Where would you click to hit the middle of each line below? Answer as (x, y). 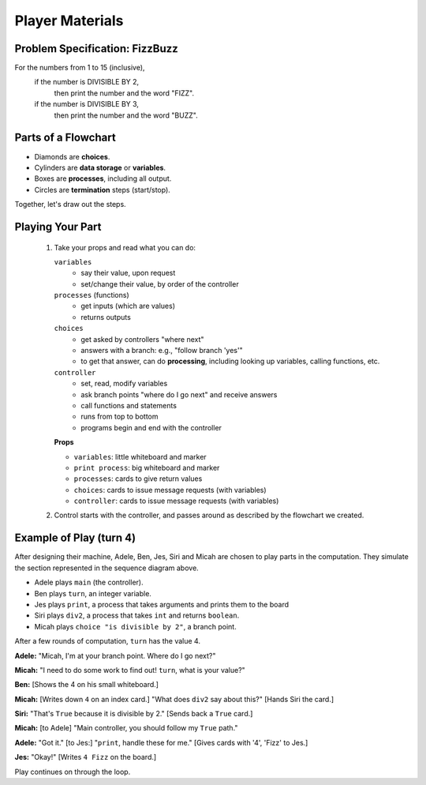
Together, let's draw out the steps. (70, 205)
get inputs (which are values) (128, 306)
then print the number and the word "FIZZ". (124, 93)
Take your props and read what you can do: (125, 247)
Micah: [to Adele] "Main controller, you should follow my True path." (126, 728)
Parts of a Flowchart (65, 138)
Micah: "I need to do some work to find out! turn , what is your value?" (130, 670)
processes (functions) (92, 295)
